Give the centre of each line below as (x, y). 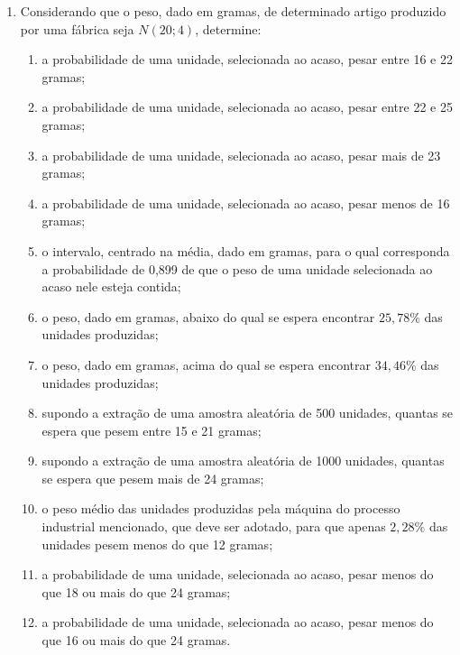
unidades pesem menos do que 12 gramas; (157, 544)
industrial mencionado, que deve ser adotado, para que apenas (214, 526)
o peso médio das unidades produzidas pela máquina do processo (221, 508)
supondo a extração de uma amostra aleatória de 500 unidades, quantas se (248, 413)
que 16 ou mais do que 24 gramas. (136, 640)
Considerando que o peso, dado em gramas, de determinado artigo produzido (233, 11)
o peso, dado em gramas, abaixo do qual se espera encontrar (208, 316)
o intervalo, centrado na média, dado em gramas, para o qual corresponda (246, 250)
